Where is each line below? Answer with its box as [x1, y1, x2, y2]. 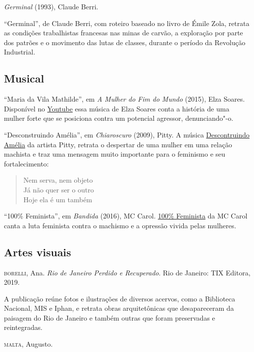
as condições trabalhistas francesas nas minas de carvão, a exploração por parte [4, 27, 243, 38]
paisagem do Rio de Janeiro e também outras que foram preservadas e [4, 312, 215, 323]
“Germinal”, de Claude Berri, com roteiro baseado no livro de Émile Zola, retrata [4, 18, 250, 28]
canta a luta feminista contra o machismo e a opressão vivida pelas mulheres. [4, 220, 236, 230]
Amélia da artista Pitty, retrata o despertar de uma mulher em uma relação [4, 139, 232, 149]
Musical [4, 71, 44, 86]
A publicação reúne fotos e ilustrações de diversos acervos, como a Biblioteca [4, 293, 235, 303]
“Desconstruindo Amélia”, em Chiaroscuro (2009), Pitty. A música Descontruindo [4, 129, 250, 139]
